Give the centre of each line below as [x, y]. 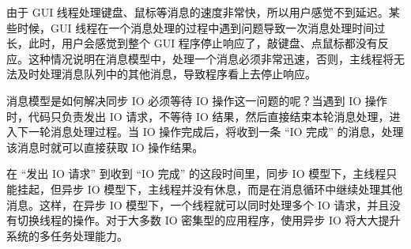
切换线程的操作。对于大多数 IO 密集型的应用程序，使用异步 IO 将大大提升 [209, 220]
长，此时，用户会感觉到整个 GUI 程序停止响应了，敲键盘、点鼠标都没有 [192, 43]
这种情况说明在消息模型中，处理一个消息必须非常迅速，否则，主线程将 [211, 58]
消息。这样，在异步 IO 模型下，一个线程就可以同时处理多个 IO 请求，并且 [198, 204]
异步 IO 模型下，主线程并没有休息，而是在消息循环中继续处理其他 [232, 189]
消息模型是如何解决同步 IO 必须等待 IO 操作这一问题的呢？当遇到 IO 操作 [197, 100]
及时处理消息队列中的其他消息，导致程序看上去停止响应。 [166, 74]
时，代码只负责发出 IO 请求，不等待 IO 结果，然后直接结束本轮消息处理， [198, 116]
